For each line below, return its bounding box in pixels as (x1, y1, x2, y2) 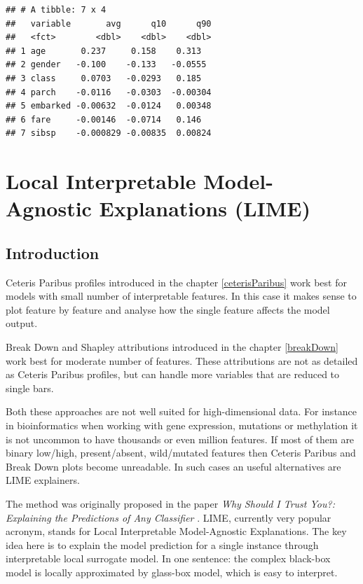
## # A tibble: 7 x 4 (6, 5, 107, 15)
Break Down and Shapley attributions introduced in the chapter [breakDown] (6, 340, 338, 354)
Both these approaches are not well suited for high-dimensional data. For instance (6, 404, 357, 419)
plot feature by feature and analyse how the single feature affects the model (6, 302, 330, 317)
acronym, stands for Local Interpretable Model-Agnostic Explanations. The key (6, 524, 347, 538)
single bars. (6, 380, 54, 395)
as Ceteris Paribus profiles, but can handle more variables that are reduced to (6, 367, 340, 382)
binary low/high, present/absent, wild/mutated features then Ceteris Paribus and (6, 445, 356, 460)
